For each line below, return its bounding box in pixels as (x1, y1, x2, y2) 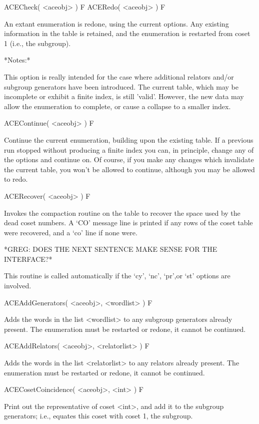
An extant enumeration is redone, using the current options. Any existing (4, 18, 229, 29)
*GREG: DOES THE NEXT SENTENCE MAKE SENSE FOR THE (4, 244, 217, 254)
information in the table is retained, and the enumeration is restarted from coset (4, 28, 250, 39)
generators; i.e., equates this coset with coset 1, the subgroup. (4, 410, 193, 421)
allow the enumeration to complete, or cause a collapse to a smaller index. (4, 101, 231, 111)
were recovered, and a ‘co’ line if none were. (4, 227, 137, 237)
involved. (4, 280, 31, 291)
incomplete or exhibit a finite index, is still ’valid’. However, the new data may (4, 91, 244, 102)
